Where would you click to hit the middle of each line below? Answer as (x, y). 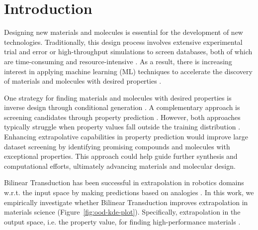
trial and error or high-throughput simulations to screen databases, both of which (128, 52)
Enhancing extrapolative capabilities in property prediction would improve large (126, 137)
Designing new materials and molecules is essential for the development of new (124, 32)
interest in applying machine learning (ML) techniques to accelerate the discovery (128, 71)
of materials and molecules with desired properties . (83, 81)
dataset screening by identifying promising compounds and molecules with (117, 146)
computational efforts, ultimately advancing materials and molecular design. (120, 166)
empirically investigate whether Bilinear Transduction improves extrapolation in (126, 202)
